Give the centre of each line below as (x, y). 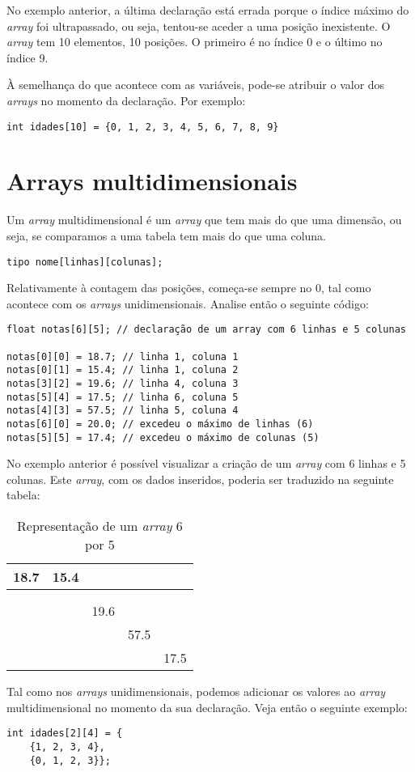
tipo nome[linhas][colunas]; (85, 262)
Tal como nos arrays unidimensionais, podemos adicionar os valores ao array (196, 691)
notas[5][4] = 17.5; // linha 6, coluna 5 (123, 397)
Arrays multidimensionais (152, 181)
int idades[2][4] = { (65, 734)
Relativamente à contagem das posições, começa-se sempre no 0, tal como (189, 288)
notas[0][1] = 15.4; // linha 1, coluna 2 (123, 370)
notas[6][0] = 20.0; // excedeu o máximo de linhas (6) (160, 424)
